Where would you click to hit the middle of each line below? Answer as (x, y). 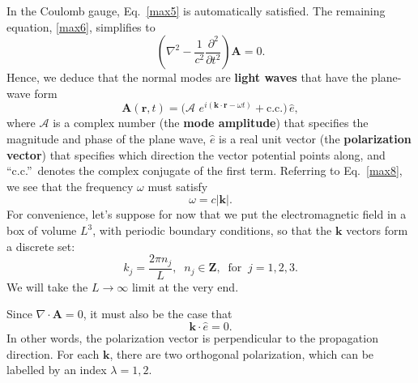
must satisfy (178, 186)
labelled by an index (57, 370)
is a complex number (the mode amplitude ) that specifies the (211, 123)
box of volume (42, 230)
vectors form (377, 230)
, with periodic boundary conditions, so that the (212, 230)
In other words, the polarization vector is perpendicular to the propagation (192, 338)
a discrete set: (41, 246)
